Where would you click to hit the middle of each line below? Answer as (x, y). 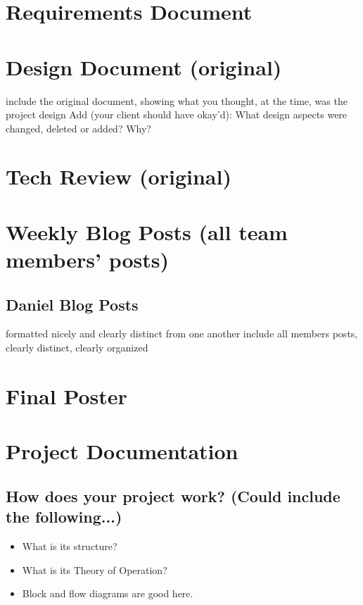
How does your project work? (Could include (173, 495)
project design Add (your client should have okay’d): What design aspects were (177, 114)
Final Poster (66, 395)
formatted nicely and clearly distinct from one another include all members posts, (182, 333)
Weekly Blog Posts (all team (147, 231)
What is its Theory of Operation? (95, 569)
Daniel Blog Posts (72, 304)
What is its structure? (70, 545)
